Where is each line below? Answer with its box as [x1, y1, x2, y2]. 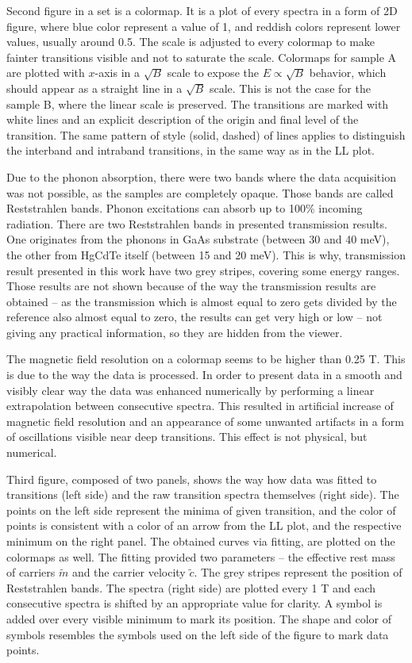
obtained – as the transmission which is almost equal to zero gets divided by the [6, 293, 397, 309]
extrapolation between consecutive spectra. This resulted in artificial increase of [6, 397, 394, 414]
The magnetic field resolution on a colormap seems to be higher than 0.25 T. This [6, 351, 406, 367]
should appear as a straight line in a [6, 79, 183, 96]
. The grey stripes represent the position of [194, 564, 402, 581]
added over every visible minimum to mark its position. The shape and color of [6, 610, 392, 627]
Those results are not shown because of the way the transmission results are [6, 278, 376, 294]
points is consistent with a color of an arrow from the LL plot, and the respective [6, 517, 402, 534]
